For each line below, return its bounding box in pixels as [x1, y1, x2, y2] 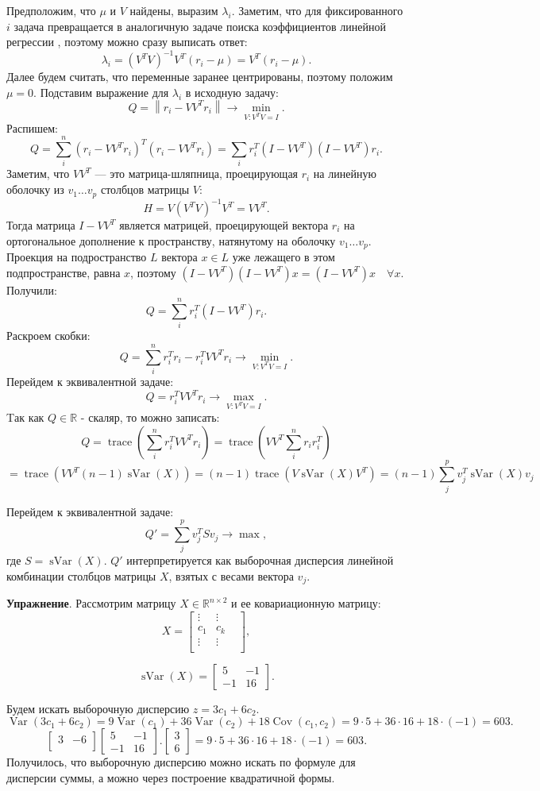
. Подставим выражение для [33, 83, 169, 100]
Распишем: [6, 119, 58, 136]
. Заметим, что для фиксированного [231, 2, 403, 18]
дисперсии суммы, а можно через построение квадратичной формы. [6, 769, 335, 785]
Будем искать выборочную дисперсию [6, 700, 190, 716]
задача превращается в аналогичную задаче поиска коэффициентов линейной [13, 17, 386, 34]
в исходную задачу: [185, 83, 279, 100]
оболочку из [6, 181, 64, 198]
